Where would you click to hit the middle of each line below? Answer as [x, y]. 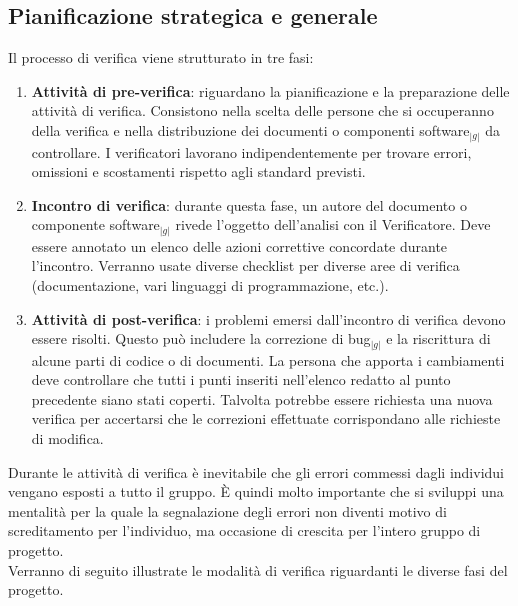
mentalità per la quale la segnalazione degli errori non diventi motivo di [227, 510]
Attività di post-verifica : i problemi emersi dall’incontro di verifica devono [268, 318]
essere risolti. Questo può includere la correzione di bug [201, 338]
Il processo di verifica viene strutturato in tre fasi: [161, 57]
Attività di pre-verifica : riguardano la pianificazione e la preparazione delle [270, 90]
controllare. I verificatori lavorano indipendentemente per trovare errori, [251, 151]
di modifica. [67, 438]
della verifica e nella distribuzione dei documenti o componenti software [250, 129]
